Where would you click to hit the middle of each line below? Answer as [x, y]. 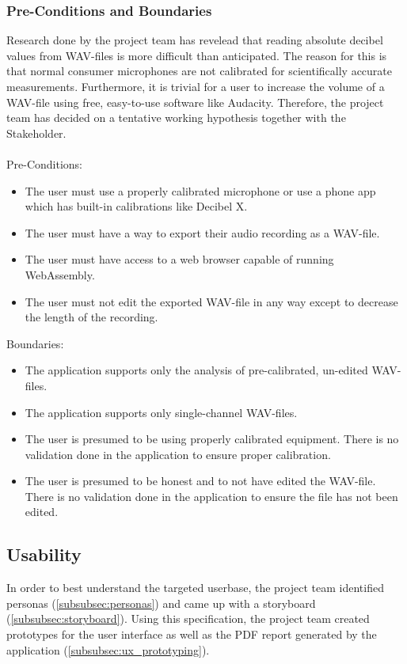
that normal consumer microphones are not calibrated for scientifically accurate [200, 71]
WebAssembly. [60, 274]
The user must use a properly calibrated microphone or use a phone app [200, 190]
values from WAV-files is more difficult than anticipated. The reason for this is [197, 55]
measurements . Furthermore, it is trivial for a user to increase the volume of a [196, 86]
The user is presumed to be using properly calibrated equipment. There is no [212, 439]
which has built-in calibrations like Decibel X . [136, 206]
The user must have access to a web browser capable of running [179, 259]
